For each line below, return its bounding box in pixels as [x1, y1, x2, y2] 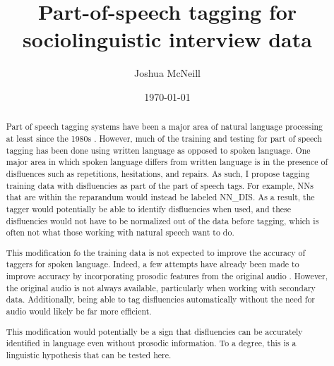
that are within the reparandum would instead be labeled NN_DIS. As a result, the [6, 191, 315, 203]
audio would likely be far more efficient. [6, 305, 152, 317]
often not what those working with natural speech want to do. [6, 226, 234, 238]
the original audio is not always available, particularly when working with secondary [6, 281, 316, 293]
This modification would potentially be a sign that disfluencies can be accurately [6, 325, 303, 337]
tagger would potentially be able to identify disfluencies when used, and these [6, 202, 292, 214]
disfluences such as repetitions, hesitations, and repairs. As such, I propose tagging [6, 167, 310, 179]
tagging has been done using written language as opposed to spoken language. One [6, 144, 311, 156]
